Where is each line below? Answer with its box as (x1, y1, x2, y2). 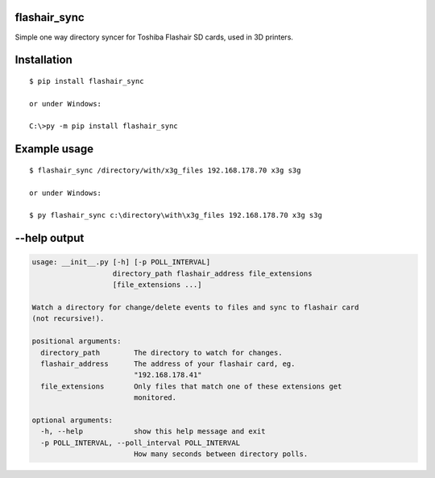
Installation (14, 53, 72, 67)
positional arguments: (31, 337, 122, 346)
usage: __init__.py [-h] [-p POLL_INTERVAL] (31, 258, 211, 267)
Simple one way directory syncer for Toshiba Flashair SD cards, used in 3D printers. (14, 32, 294, 42)
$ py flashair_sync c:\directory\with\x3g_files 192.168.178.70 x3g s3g (29, 210, 322, 220)
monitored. (133, 393, 177, 402)
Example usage (14, 142, 94, 156)
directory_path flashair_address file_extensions (112, 268, 313, 278)
